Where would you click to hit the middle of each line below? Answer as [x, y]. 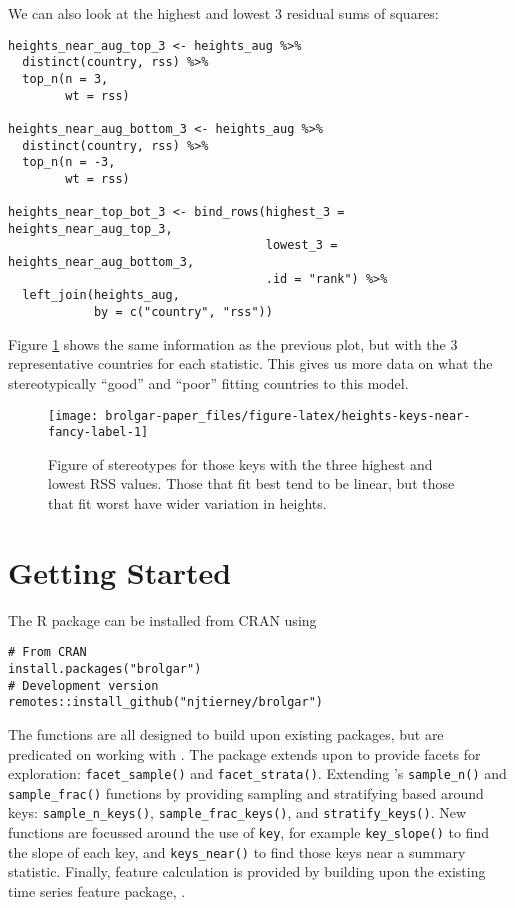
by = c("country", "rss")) [183, 312]
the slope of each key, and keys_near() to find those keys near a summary [237, 851]
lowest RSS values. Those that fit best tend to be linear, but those [251, 483]
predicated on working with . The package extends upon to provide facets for [244, 753]
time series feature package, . [97, 891]
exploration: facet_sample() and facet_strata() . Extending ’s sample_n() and [257, 773]
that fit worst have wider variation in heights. [187, 503]
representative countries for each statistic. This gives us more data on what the [250, 363]
